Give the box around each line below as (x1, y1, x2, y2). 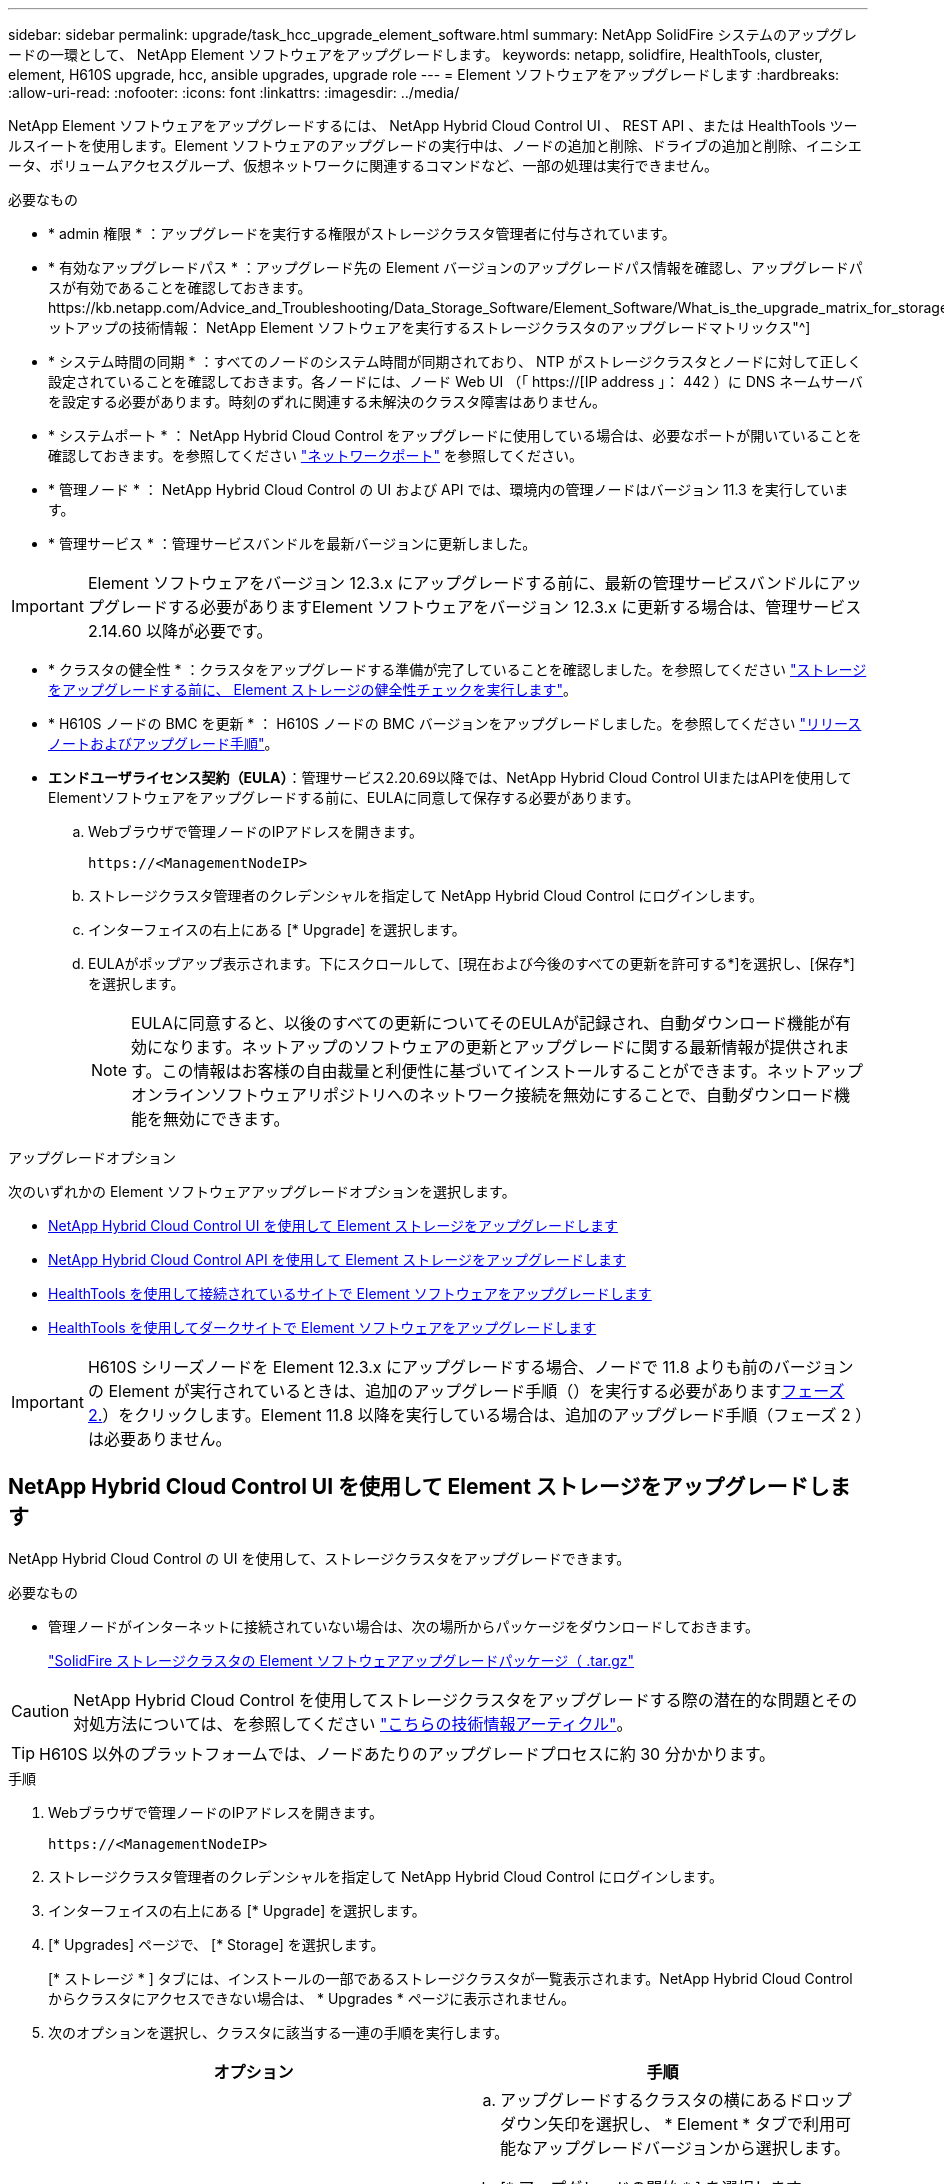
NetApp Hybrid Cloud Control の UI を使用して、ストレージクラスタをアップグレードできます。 (8, 1549, 631, 1567)
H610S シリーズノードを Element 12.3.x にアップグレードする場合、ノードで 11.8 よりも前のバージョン (87, 1357, 854, 1377)
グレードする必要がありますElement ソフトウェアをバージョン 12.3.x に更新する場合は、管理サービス (103, 597, 862, 617)
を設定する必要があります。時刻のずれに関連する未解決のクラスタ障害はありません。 (48, 393, 606, 410)
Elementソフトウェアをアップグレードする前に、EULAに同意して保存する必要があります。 (48, 789, 640, 806)
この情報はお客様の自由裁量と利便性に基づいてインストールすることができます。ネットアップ (161, 1061, 864, 1081)
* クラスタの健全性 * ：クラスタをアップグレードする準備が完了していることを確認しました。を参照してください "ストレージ (48, 661, 867, 678)
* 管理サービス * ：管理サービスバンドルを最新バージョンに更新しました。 (48, 535, 537, 552)
